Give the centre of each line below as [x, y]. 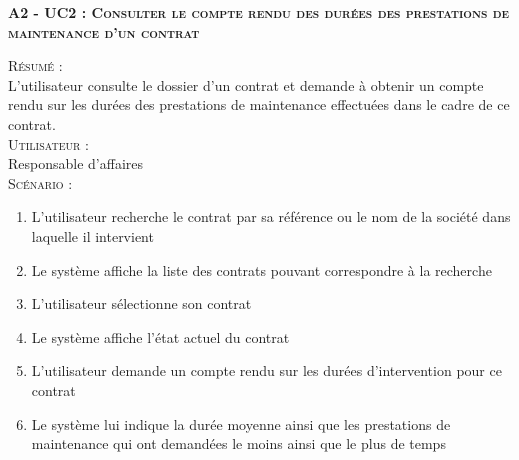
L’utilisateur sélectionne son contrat [141, 303]
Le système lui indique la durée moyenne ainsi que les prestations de [241, 423]
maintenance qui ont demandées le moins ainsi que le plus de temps [238, 443]
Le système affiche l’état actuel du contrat [160, 336]
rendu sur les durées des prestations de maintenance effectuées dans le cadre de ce [259, 104]
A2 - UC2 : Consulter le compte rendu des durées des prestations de [259, 12]
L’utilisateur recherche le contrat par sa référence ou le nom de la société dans [271, 216]
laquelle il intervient [92, 235]
